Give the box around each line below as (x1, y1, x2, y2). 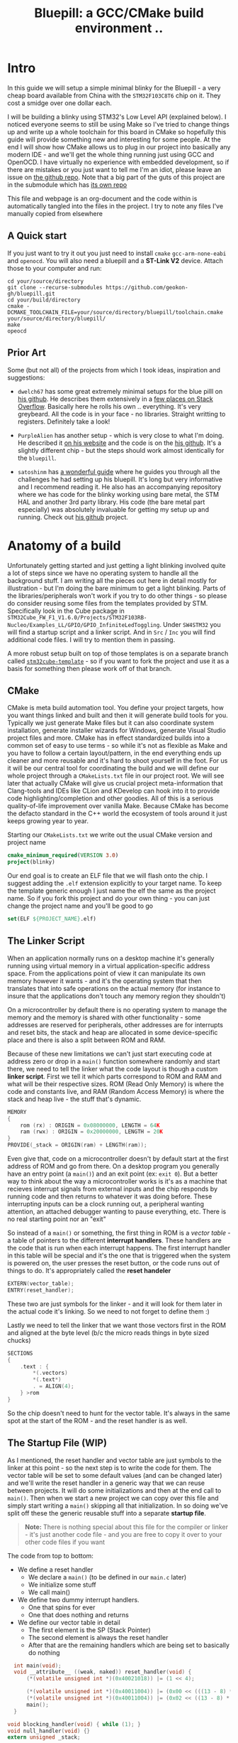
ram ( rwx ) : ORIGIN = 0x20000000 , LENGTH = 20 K (20, 1128, 163, 1135)
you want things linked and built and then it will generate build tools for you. (7, 711, 228, 719)
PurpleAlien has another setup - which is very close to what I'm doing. (17, 431, 225, 439)
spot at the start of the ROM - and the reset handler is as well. (7, 1416, 188, 1425)
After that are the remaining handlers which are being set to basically (28, 1641, 230, 1649)
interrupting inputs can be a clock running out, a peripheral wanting (7, 1200, 204, 1208)
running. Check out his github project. (17, 513, 129, 521)
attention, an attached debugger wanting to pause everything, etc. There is (7, 1207, 227, 1216)
